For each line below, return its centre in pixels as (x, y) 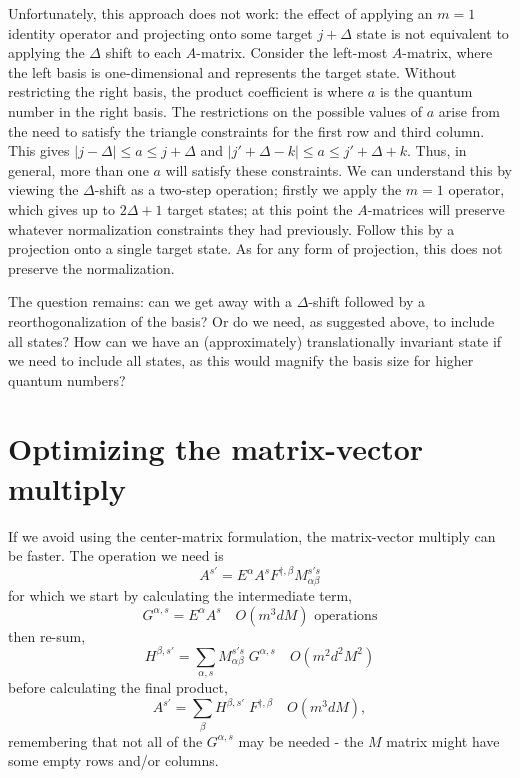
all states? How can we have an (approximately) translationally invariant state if (255, 340)
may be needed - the (301, 740)
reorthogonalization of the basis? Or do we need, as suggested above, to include (251, 320)
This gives (39, 150)
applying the (46, 52)
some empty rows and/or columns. (113, 760)
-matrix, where (447, 52)
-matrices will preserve (436, 208)
